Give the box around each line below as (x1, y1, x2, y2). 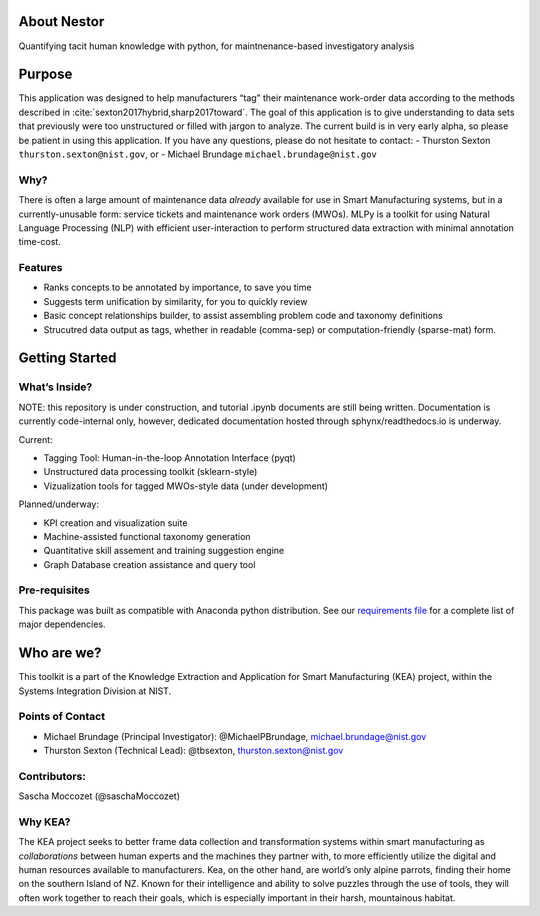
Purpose (18, 66, 73, 83)
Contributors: (18, 769, 87, 783)
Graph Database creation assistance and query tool (43, 558, 256, 570)
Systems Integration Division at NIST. (18, 685, 172, 697)
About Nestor (18, 13, 105, 30)
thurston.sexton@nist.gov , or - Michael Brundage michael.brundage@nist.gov (18, 148, 377, 160)
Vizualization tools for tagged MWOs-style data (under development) (43, 480, 329, 492)
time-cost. (18, 236, 62, 248)
